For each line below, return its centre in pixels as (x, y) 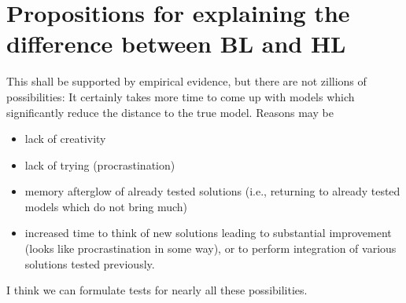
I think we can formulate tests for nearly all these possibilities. (157, 290)
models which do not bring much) (106, 206)
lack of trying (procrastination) (100, 164)
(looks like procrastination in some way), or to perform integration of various (210, 248)
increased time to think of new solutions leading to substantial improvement (208, 233)
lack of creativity (65, 139)
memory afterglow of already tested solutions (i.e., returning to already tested (212, 191)
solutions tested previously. (90, 263)
